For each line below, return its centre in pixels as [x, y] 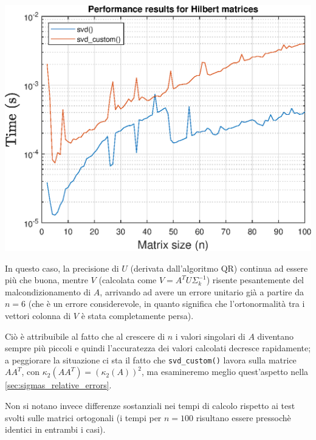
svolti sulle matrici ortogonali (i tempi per [83, 417]
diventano [276, 336]
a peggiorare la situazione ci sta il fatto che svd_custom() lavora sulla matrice [151, 359]
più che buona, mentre [46, 280]
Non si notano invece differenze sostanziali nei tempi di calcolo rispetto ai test [150, 406]
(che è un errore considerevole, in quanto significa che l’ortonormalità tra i [167, 304]
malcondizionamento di [48, 291]
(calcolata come [128, 280]
